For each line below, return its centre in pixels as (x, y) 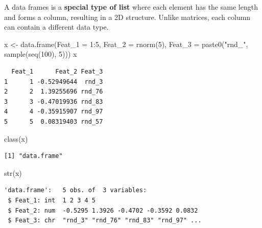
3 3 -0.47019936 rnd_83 (54, 101)
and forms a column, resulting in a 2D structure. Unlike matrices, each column (127, 17)
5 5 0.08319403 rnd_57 (54, 121)
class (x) (16, 138)
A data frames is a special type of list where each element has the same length (131, 7)
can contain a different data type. (56, 27)
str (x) (13, 173)
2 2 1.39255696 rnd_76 (54, 92)
